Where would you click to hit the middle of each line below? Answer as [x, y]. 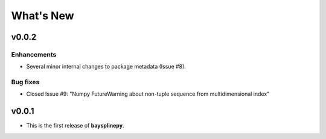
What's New [43, 16]
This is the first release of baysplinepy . [75, 126]
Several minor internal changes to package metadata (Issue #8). [106, 67]
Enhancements [34, 54]
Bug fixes [25, 82]
